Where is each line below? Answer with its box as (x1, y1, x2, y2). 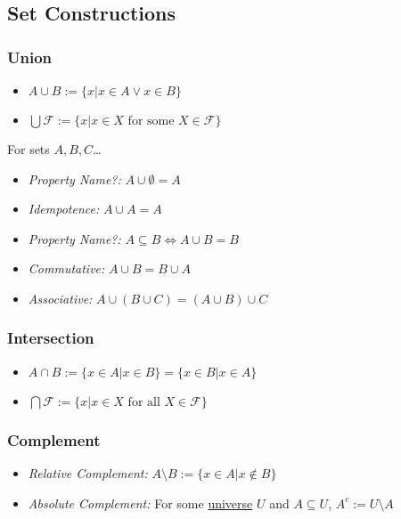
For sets (7, 140, 50, 158)
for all (127, 395, 160, 409)
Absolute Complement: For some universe (28, 493, 253, 512)
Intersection (7, 327, 94, 349)
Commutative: (28, 259, 105, 278)
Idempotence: (28, 199, 100, 218)
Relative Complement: (28, 464, 148, 482)
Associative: (28, 288, 93, 307)
